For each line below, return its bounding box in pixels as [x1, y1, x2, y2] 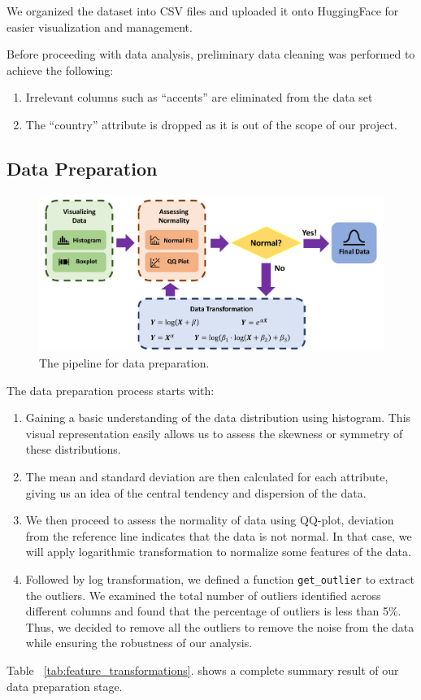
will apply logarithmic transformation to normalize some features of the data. [25, 543, 411, 560]
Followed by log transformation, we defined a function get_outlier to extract [25, 571, 414, 588]
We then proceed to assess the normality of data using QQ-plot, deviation [25, 511, 394, 528]
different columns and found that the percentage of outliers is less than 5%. [25, 602, 401, 620]
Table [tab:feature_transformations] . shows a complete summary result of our [7, 662, 399, 679]
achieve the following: [7, 61, 114, 78]
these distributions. [25, 441, 121, 458]
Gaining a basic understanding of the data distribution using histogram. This [25, 409, 411, 426]
